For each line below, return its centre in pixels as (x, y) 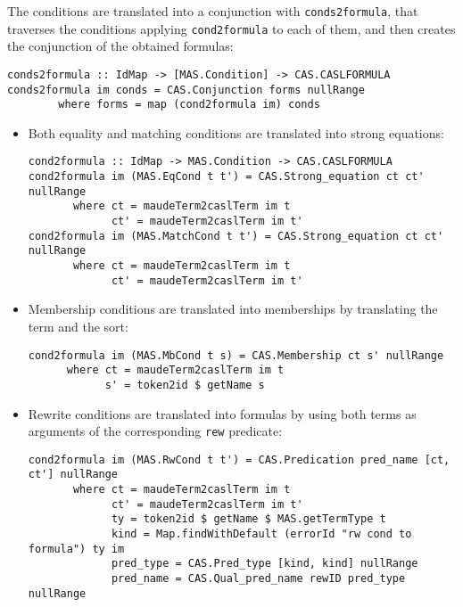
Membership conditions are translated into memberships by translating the (233, 309)
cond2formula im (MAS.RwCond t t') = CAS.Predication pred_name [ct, (239, 459)
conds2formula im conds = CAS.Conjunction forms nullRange (186, 90)
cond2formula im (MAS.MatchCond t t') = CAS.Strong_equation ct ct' (236, 236)
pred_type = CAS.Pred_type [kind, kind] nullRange (265, 564)
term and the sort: (78, 326)
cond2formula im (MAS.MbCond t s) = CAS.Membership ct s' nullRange (236, 355)
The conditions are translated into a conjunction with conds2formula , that (213, 11)
